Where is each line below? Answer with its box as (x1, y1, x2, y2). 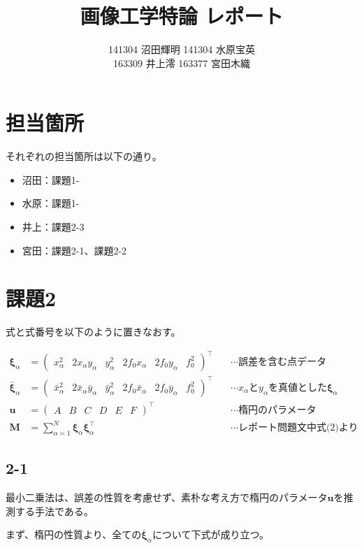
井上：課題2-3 (22, 219, 85, 234)
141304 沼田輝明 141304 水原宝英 (108, 42, 255, 57)
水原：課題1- (22, 196, 80, 210)
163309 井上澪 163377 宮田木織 (113, 55, 250, 70)
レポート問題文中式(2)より (238, 423, 359, 433)
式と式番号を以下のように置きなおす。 (6, 324, 181, 339)
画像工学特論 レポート (80, 1, 284, 30)
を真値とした (268, 382, 327, 393)
